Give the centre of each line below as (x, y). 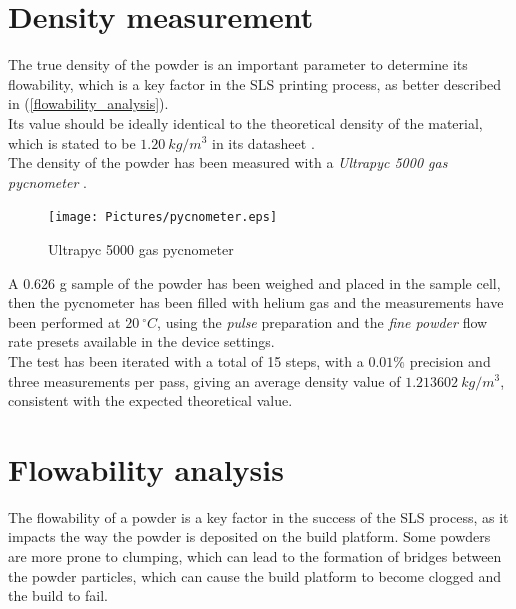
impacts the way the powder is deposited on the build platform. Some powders (249, 536)
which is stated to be (72, 142)
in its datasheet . (263, 142)
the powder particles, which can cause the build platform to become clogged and (254, 575)
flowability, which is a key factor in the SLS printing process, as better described (255, 83)
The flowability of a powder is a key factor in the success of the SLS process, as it (258, 516)
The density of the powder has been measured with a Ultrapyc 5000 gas (228, 162)
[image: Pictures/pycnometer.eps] (163, 217)
